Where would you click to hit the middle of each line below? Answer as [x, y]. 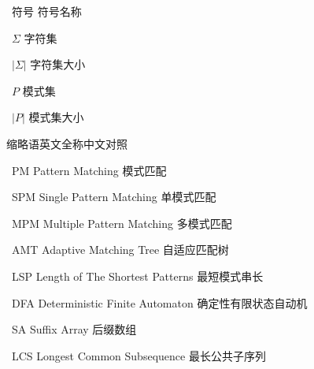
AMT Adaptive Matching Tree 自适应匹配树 [120, 250]
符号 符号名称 [46, 11]
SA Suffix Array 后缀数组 [74, 329]
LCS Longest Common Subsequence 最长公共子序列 [139, 355]
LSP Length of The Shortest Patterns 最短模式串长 [137, 276]
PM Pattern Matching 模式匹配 [89, 170]
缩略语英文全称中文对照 [67, 143]
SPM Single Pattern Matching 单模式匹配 [114, 197]
